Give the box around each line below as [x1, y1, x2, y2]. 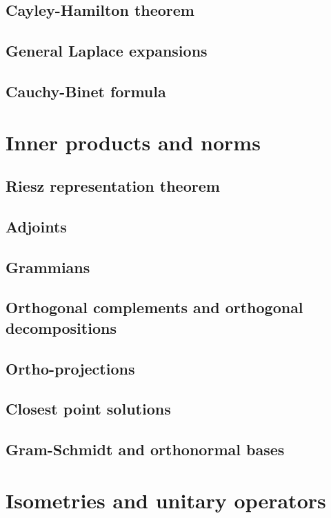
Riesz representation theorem [6, 175, 220, 197]
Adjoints [6, 215, 67, 237]
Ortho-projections [6, 357, 135, 379]
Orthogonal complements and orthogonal [6, 297, 303, 318]
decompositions [6, 317, 117, 338]
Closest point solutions [6, 398, 171, 419]
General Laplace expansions [6, 40, 208, 61]
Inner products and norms [6, 128, 261, 156]
